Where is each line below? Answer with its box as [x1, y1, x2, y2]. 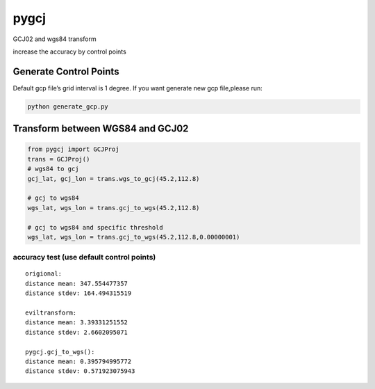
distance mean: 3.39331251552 [25, 319, 128, 326]
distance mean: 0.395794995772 [25, 358, 132, 365]
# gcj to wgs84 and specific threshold [27, 223, 163, 231]
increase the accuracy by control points [12, 47, 126, 56]
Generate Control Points [12, 65, 119, 77]
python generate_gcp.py [27, 102, 109, 111]
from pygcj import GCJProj [27, 145, 119, 153]
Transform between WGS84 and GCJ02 [12, 122, 189, 135]
